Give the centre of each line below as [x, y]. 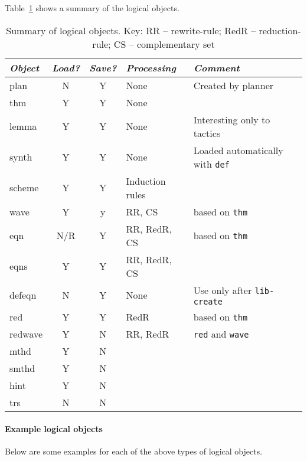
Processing [151, 67]
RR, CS [142, 211]
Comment [216, 67]
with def [211, 164]
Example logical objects [54, 429]
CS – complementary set [164, 44]
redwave [26, 334]
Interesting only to [232, 119]
